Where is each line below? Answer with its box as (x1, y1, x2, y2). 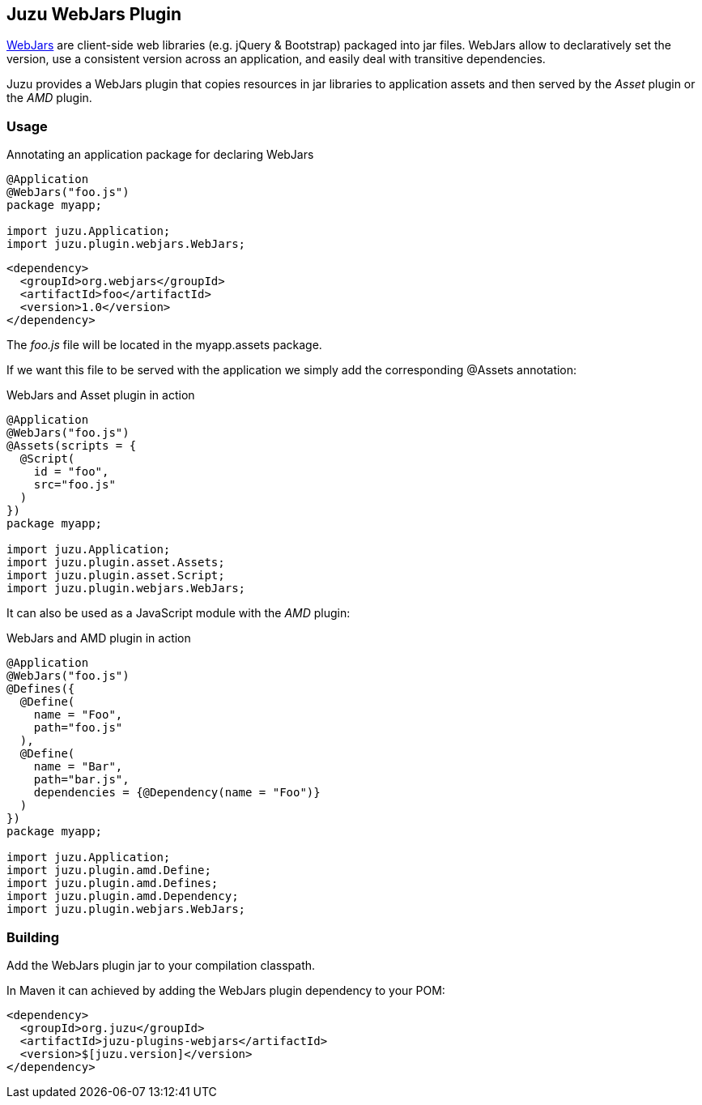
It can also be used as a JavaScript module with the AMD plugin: (6, 606, 351, 621)
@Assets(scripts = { (6, 439, 137, 453)
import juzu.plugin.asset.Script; (6, 569, 225, 582)
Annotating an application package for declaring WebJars (6, 147, 314, 162)
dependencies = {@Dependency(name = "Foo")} (33, 786, 321, 800)
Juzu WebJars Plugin (6, 4, 182, 24)
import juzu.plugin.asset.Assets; (6, 556, 225, 570)
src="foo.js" (33, 478, 116, 492)
